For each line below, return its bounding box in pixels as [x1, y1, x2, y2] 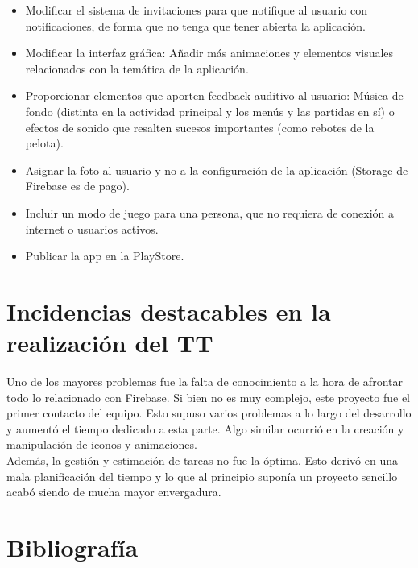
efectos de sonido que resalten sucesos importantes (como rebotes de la [25, 118, 375, 135]
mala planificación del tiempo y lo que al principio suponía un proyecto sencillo [6, 467, 398, 484]
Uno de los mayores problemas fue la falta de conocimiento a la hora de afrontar [6, 373, 403, 390]
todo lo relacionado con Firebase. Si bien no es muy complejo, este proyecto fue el [6, 388, 411, 405]
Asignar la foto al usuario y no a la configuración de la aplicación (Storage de [25, 161, 408, 178]
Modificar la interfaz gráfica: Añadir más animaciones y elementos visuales [25, 44, 394, 61]
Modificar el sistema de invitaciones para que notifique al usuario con [25, 2, 368, 18]
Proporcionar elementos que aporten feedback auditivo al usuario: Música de [25, 87, 404, 104]
